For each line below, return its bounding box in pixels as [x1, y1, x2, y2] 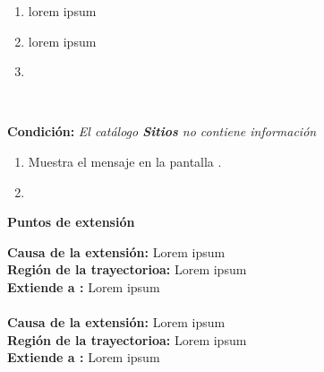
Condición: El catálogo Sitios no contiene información [7, 122, 317, 141]
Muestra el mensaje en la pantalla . [28, 151, 222, 170]
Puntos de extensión [7, 212, 135, 231]
